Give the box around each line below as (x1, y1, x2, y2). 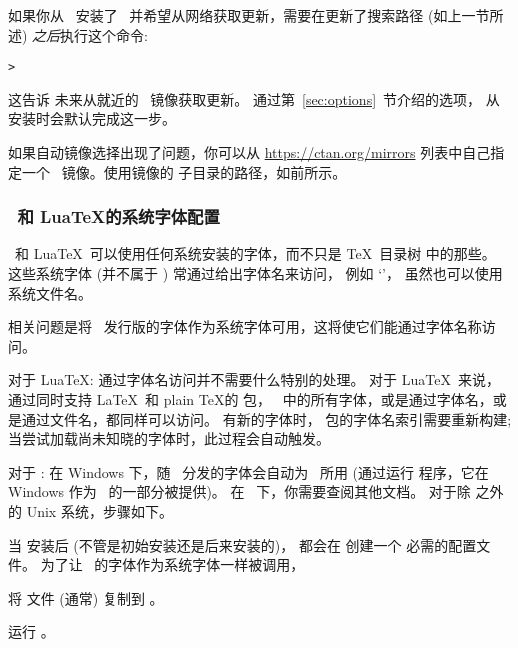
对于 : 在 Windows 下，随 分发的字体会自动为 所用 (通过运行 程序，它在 (8, 461, 489, 482)
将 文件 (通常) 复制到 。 (8, 587, 164, 608)
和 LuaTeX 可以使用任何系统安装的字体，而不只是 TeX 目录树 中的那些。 (14, 243, 496, 264)
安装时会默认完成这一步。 (8, 108, 176, 129)
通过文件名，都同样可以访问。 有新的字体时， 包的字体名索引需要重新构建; (21, 408, 512, 429)
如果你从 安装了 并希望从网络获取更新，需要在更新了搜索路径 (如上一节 (8, 5, 490, 25)
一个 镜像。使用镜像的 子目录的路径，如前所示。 (21, 161, 347, 182)
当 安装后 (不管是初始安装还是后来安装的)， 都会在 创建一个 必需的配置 (8, 534, 477, 555)
